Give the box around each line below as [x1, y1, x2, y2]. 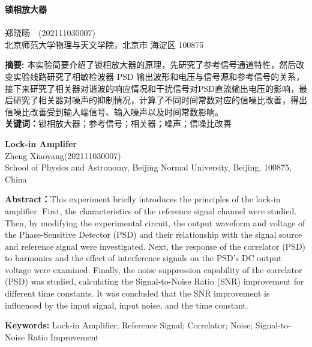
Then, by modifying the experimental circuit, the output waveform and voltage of [5, 216, 305, 229]
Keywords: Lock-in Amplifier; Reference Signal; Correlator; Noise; [5, 319, 253, 331]
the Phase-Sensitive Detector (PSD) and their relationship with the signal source [5, 228, 302, 241]
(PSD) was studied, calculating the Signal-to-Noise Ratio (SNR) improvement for [5, 275, 304, 288]
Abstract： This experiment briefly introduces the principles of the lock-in [5, 193, 281, 205]
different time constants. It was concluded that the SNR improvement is [5, 287, 270, 300]
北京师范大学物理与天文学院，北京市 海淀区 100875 [5, 38, 204, 50]
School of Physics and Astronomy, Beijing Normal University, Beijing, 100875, [5, 161, 292, 173]
